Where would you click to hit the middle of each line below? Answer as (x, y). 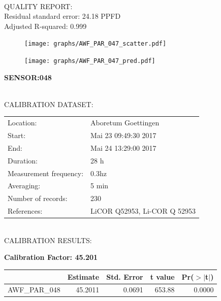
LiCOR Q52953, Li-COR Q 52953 (143, 211)
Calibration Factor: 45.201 (51, 257)
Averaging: (24, 186)
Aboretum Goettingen (125, 123)
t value (162, 276)
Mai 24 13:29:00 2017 (123, 147)
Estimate (83, 276)
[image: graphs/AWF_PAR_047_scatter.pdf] (96, 44)
